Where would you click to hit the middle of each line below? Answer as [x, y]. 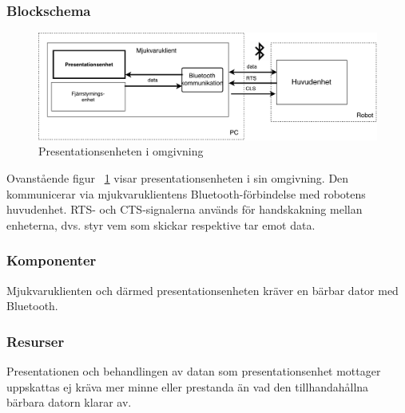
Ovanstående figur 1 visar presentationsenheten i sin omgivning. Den [178, 177]
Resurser [36, 341]
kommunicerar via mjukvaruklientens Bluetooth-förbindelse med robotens [186, 193]
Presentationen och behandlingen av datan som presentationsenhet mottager [194, 370]
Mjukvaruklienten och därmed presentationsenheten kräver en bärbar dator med [202, 290]
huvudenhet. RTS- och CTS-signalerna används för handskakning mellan [185, 209]
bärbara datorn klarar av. [69, 402]
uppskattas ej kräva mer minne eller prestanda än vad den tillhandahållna [188, 386]
